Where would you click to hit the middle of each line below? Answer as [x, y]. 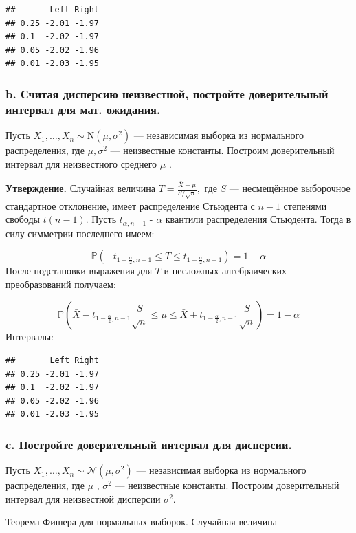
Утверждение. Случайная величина [80, 188]
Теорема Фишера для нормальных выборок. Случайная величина [141, 522]
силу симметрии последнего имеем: [80, 233]
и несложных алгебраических [225, 271]
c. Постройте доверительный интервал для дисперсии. [149, 444]
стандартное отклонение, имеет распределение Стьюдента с [130, 205]
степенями [305, 205]
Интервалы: [30, 337]
